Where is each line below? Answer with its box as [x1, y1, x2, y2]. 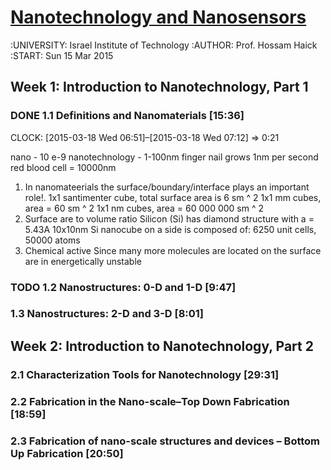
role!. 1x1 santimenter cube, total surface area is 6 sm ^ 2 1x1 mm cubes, [24, 191, 322, 203]
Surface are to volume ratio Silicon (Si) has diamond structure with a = [24, 212, 315, 225]
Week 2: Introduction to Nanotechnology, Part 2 [10, 337, 314, 355]
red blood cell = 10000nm [10, 161, 117, 173]
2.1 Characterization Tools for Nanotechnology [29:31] [10, 367, 280, 381]
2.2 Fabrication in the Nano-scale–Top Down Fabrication [10, 394, 290, 408]
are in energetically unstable [24, 255, 142, 267]
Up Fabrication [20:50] [10, 446, 124, 460]
